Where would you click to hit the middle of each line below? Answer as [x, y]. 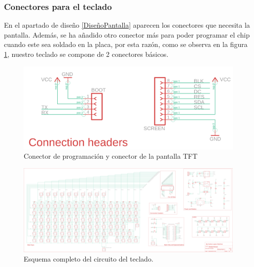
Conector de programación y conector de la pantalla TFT [111, 156]
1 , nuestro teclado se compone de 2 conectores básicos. [86, 54]
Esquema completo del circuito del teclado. [89, 259]
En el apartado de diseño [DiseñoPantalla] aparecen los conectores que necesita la [127, 25]
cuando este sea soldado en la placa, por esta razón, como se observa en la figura [126, 44]
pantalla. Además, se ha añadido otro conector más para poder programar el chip [127, 34]
